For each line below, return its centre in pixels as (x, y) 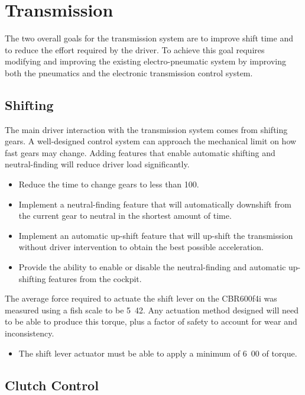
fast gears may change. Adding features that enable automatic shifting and (140, 152)
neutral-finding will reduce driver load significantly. (97, 164)
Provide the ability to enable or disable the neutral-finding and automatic (152, 267)
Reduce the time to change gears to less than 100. (109, 184)
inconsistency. (30, 333)
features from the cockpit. (95, 278)
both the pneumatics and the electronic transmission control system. (129, 72)
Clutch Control (52, 385)
